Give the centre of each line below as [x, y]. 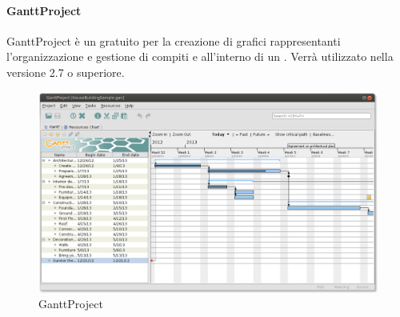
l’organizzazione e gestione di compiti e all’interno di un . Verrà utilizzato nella [200, 56]
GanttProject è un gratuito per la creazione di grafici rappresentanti [174, 40]
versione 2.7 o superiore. [66, 72]
